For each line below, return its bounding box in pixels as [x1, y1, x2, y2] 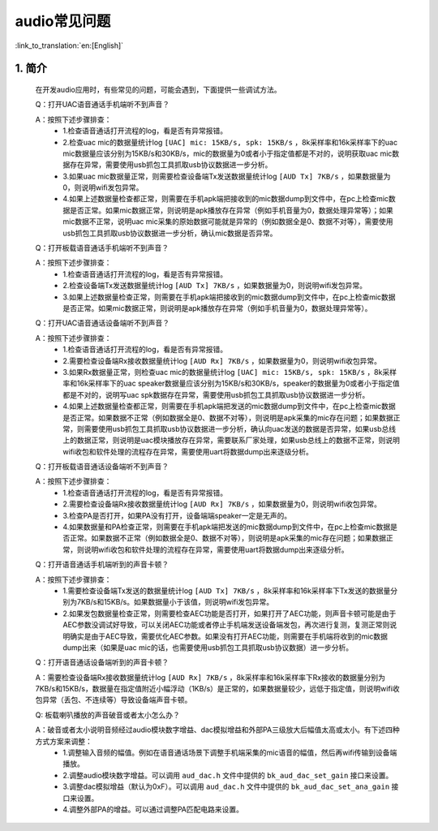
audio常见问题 [15, 12, 111, 30]
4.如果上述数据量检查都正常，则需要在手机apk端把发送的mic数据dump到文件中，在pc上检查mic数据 [62, 402, 397, 411]
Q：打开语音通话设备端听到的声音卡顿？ [35, 657, 170, 667]
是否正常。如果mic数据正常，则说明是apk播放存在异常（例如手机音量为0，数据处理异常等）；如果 [69, 205, 393, 215]
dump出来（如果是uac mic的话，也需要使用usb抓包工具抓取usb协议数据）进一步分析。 [62, 642, 353, 652]
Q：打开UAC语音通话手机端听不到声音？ [35, 100, 170, 110]
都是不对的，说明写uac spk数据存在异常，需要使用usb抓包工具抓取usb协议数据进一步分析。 [62, 390, 370, 399]
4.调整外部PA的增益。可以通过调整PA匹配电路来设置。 [62, 804, 243, 814]
